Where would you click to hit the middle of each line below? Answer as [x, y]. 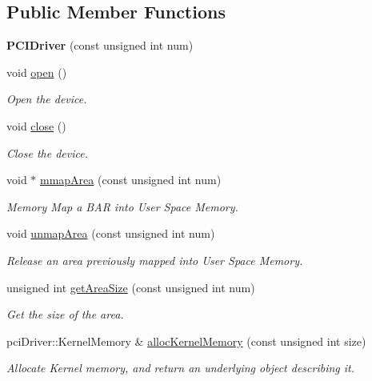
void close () [36, 125]
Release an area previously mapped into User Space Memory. [155, 260]
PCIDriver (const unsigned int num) [100, 45]
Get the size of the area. [65, 314]
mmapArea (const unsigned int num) [131, 180]
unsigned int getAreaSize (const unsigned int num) [131, 287]
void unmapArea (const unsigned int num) [111, 233]
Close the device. [47, 152]
